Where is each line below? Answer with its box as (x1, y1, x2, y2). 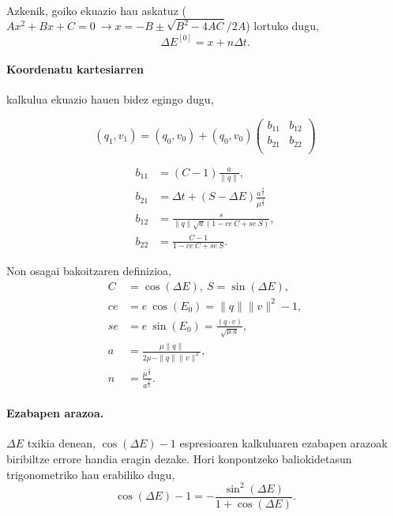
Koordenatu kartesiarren (6, 61, 144, 77)
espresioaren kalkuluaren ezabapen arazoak (179, 435, 388, 451)
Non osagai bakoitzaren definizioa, (6, 262, 171, 279)
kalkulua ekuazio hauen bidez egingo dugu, (6, 91, 214, 108)
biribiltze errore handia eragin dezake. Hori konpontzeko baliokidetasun (6, 450, 352, 466)
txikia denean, (27, 435, 96, 451)
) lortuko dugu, (246, 17, 319, 34)
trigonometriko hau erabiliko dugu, (6, 466, 175, 482)
